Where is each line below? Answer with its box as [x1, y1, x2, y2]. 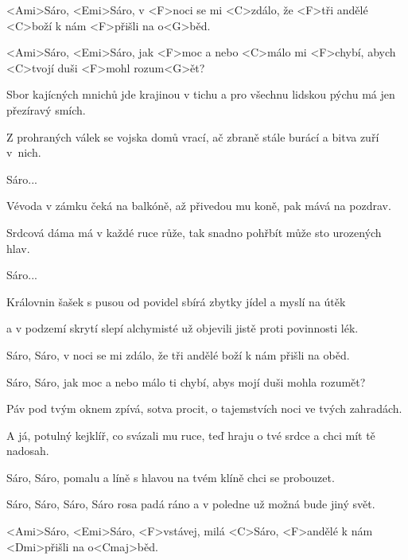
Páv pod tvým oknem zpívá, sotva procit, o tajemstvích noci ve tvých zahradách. [6, 400, 402, 417]
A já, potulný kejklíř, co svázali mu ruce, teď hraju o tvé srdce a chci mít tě [6, 426, 375, 443]
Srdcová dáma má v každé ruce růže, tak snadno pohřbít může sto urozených [6, 224, 382, 240]
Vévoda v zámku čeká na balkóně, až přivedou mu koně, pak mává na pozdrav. [6, 197, 391, 214]
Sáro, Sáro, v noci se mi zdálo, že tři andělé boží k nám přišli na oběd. [6, 346, 350, 363]
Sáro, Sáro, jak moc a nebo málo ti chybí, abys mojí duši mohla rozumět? [6, 373, 366, 390]
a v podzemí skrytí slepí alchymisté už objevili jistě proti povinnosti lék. [6, 320, 359, 336]
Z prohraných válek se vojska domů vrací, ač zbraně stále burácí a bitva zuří [6, 128, 379, 145]
